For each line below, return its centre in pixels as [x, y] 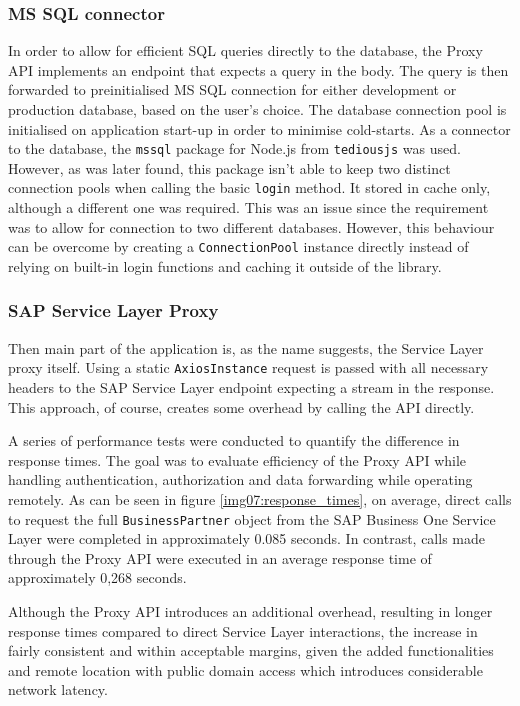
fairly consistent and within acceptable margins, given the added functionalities [251, 650]
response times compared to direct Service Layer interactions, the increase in [243, 630]
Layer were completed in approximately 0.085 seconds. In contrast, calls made [246, 538]
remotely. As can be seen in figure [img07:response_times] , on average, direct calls [260, 498]
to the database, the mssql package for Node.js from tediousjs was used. [234, 148]
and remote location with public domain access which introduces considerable [245, 669]
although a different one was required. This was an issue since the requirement [248, 207]
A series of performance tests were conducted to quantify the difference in [234, 440]
